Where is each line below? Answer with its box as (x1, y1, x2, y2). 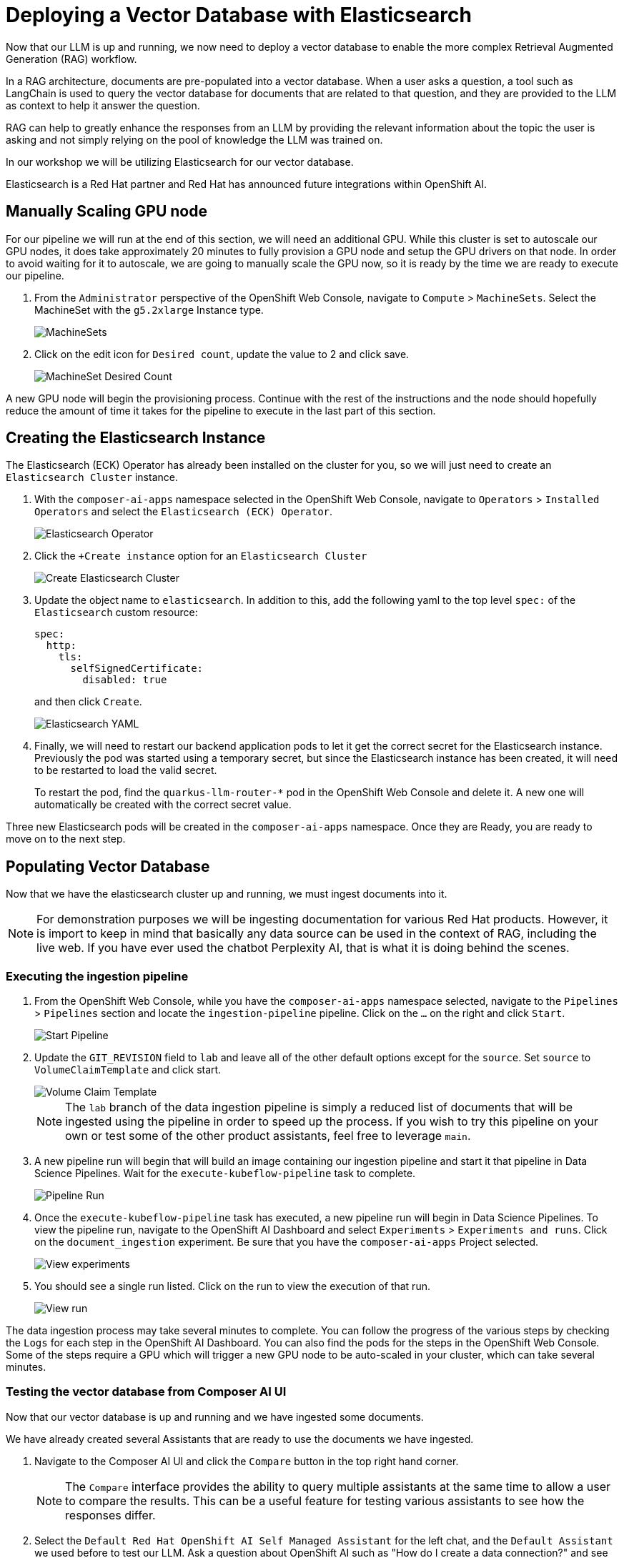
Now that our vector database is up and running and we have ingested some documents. (6, 1410, 424, 1423)
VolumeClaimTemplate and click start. (34, 1063, 222, 1076)
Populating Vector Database (6, 857, 210, 875)
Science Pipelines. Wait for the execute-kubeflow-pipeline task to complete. (34, 1167, 416, 1180)
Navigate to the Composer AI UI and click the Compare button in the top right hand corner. (34, 1454, 459, 1467)
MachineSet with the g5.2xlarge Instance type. (34, 303, 264, 316)
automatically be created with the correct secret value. (34, 798, 292, 811)
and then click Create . (34, 695, 142, 708)
